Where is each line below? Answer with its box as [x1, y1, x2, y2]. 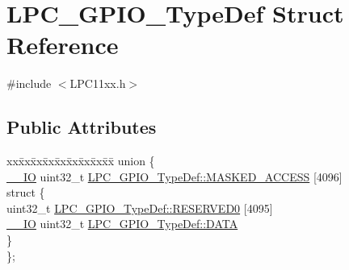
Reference [6, 28, 119, 61]
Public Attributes [6, 114, 157, 139]
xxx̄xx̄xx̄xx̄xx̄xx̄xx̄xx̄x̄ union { [6, 152, 155, 169]
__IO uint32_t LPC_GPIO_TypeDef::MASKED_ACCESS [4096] [6, 168, 343, 185]
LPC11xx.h [69, 75, 126, 92]
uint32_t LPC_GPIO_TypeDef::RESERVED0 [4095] [6, 199, 273, 216]
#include [6, 75, 52, 92]
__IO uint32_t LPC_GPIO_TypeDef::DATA [6, 215, 238, 232]
